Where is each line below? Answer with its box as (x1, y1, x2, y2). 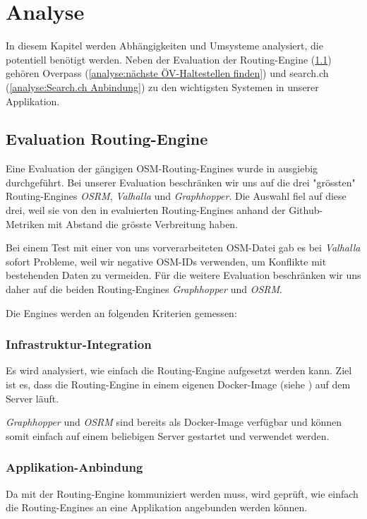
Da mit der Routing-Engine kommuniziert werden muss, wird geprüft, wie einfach (6, 486, 359, 501)
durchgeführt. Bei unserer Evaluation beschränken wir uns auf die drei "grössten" (6, 174, 356, 189)
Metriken (6, 216, 44, 231)
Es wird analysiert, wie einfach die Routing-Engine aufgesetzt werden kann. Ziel (6, 363, 352, 378)
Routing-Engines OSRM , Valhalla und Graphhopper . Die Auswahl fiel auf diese (6, 189, 347, 203)
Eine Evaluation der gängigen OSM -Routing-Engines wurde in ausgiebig (6, 161, 318, 176)
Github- (289, 203, 323, 217)
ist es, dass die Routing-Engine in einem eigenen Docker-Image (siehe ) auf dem (6, 377, 351, 392)
